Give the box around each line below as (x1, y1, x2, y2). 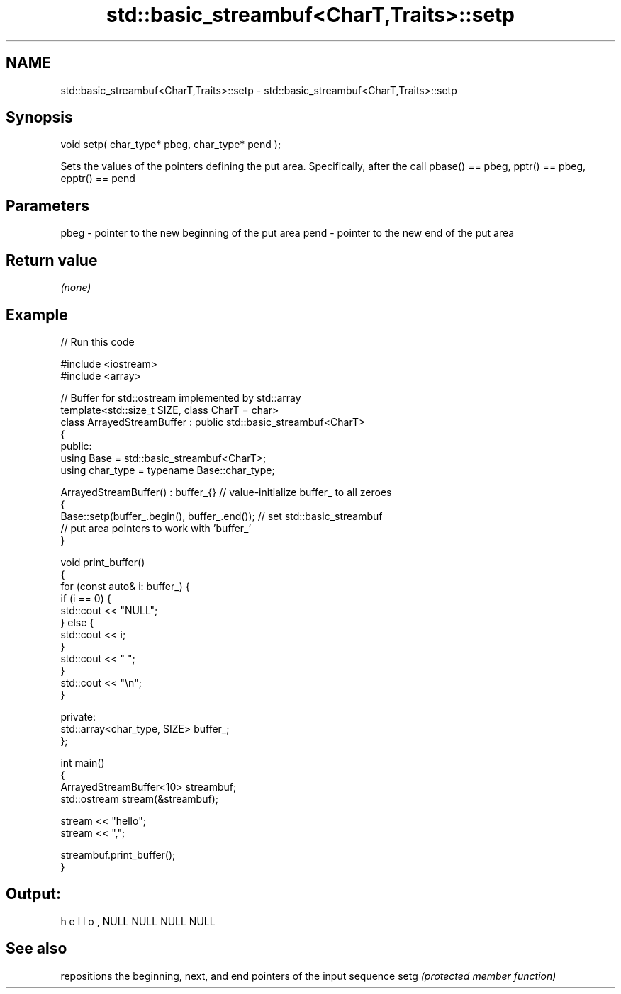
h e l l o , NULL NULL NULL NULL (60, 915, 216, 927)
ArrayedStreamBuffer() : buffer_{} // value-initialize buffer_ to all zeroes (60, 485, 392, 498)
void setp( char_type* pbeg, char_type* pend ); (60, 138, 281, 151)
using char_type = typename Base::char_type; (60, 463, 275, 476)
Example (6, 305, 68, 324)
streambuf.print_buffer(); (60, 848, 176, 861)
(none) (60, 281, 91, 294)
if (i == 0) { (60, 592, 111, 604)
